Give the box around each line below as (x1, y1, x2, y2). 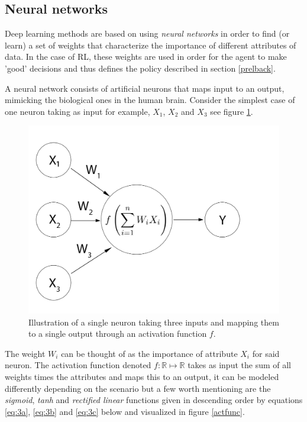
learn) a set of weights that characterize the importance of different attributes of (5, 38, 296, 51)
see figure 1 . (210, 105, 253, 117)
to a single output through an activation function (28, 327, 207, 340)
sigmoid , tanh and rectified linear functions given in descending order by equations (5, 394, 303, 406)
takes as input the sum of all (188, 359, 292, 371)
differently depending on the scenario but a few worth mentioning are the (5, 382, 271, 394)
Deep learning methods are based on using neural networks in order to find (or (5, 27, 290, 40)
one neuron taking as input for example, (5, 105, 150, 117)
